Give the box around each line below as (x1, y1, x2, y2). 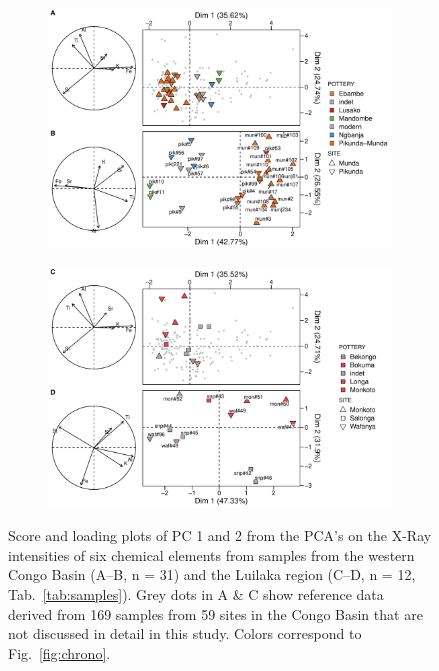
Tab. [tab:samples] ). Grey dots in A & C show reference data (8, 584, 384, 605)
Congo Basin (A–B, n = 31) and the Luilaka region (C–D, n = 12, (8, 564, 416, 585)
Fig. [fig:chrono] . (8, 642, 111, 663)
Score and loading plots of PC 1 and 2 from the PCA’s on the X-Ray (8, 525, 432, 546)
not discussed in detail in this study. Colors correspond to (8, 623, 362, 644)
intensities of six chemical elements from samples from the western (8, 544, 415, 565)
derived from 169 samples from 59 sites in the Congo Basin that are (8, 603, 423, 624)
